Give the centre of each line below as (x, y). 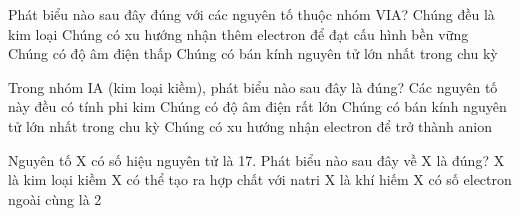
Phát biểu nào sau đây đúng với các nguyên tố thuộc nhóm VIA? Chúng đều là (251, 14)
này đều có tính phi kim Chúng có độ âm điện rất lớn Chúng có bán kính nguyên (257, 106)
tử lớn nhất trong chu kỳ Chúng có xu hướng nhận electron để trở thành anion (250, 125)
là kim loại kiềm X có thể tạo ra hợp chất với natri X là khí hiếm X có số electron (260, 179)
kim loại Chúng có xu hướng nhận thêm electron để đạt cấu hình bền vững (238, 33)
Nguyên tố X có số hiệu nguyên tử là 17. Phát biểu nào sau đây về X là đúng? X (256, 159)
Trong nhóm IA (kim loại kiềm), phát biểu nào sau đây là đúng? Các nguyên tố (253, 86)
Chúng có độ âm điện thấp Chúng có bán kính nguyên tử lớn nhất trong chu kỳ (253, 53)
